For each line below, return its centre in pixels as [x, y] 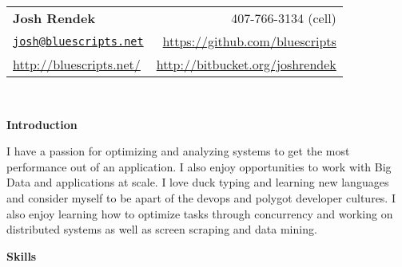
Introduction [42, 124]
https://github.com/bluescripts [249, 41]
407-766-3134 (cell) [284, 18]
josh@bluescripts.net [78, 41]
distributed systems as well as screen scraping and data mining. [162, 229]
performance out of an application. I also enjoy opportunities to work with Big [199, 166]
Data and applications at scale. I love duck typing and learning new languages [198, 182]
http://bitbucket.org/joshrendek [246, 64]
